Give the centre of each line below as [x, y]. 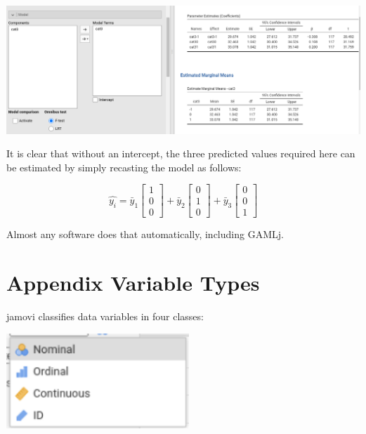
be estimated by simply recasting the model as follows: [124, 167]
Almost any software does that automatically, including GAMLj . [145, 234]
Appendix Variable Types [133, 283]
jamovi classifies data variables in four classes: [105, 316]
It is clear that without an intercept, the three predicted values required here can [181, 153]
